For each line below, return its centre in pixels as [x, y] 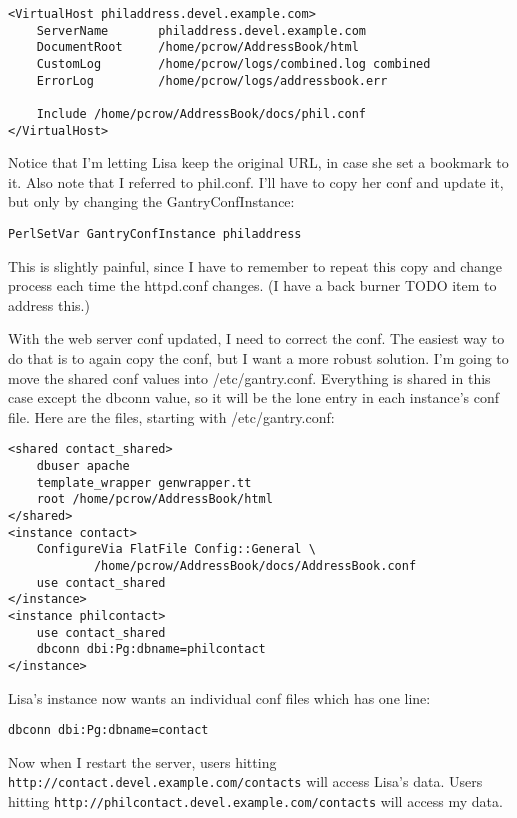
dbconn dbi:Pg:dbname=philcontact [151, 649]
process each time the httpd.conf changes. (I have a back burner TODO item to [252, 285]
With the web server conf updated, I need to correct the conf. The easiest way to [256, 338]
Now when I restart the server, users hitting [142, 761]
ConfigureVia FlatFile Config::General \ [176, 549]
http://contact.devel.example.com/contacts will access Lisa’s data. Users [245, 781]
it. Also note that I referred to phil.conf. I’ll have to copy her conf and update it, [256, 181]
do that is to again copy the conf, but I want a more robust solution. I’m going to [258, 358]
